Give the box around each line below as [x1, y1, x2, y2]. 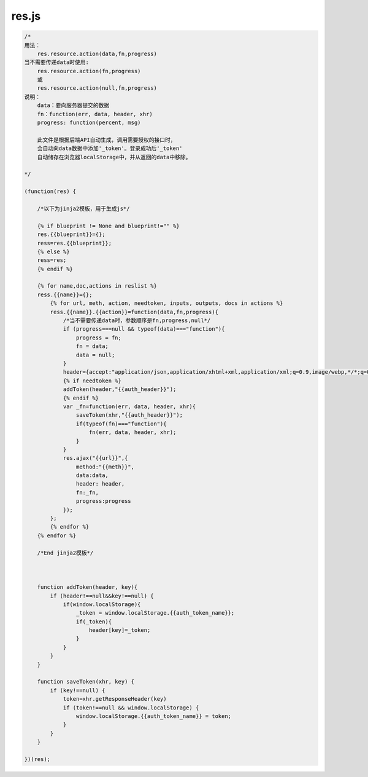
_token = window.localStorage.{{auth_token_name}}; [75, 609, 235, 617]
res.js [11, 9, 41, 23]
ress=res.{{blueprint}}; [37, 240, 112, 247]
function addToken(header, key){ [37, 584, 138, 591]
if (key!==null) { [50, 687, 105, 694]
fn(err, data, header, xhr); [89, 429, 177, 436]
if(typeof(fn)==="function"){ [75, 420, 167, 427]
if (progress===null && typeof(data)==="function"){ [63, 326, 225, 333]
